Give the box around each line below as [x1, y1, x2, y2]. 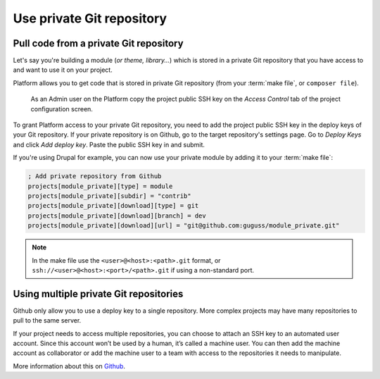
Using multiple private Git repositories [13, 287, 184, 299]
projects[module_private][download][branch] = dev [27, 211, 207, 220]
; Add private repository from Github [27, 173, 162, 180]
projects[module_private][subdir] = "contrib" [27, 192, 191, 200]
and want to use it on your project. [13, 66, 113, 74]
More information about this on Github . [13, 361, 126, 370]
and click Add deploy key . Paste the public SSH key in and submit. [13, 140, 205, 149]
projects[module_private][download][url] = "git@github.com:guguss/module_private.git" [27, 222, 340, 230]
